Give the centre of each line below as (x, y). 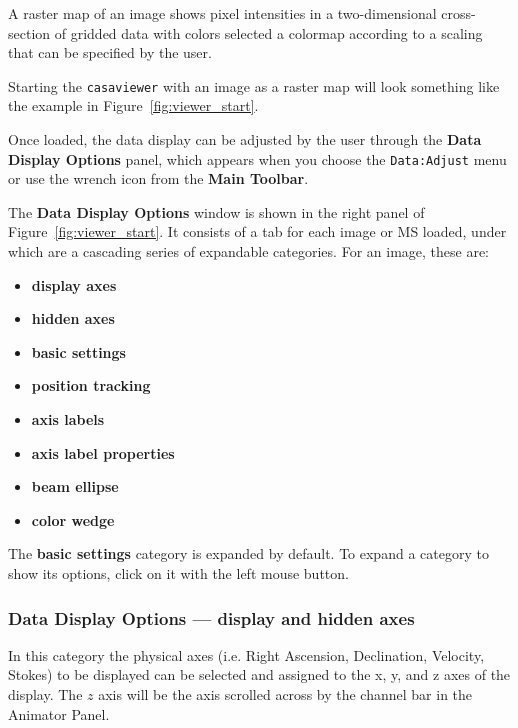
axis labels (68, 419)
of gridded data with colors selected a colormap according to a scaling (268, 32)
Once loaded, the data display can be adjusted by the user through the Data (245, 139)
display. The (45, 694)
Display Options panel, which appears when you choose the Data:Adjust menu (257, 158)
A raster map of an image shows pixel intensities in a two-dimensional (222, 13)
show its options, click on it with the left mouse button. (178, 573)
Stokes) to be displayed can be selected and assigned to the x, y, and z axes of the (259, 674)
